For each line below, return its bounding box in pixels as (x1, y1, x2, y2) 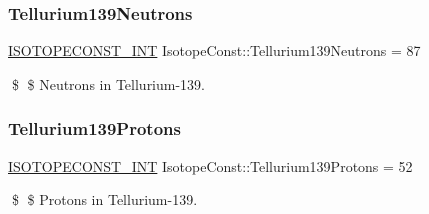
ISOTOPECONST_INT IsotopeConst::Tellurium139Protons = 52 (8, 155, 413, 176)
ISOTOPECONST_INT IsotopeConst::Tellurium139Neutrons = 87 (8, 40, 421, 61)
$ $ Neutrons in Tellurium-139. (11, 73, 206, 94)
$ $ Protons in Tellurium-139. (11, 189, 198, 210)
